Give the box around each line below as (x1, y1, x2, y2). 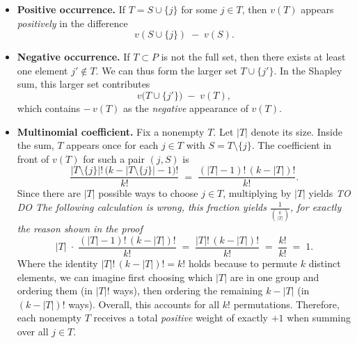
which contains (17, 100, 81, 115)
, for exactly (289, 200, 342, 214)
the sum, (17, 138, 54, 152)
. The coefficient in (251, 138, 332, 152)
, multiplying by (223, 186, 292, 200)
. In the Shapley (273, 63, 342, 77)
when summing (287, 310, 351, 325)
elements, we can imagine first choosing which (17, 269, 213, 284)
